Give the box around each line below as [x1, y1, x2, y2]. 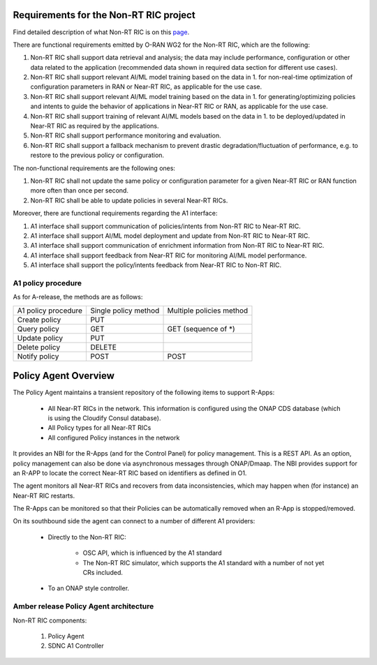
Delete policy [17, 342, 61, 352]
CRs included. [82, 569, 124, 577]
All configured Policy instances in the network [47, 433, 180, 442]
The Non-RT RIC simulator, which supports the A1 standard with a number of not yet [82, 558, 325, 567]
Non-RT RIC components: [13, 616, 87, 625]
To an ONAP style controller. [47, 584, 129, 592]
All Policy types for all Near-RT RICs [47, 424, 151, 432]
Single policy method [90, 306, 160, 315]
